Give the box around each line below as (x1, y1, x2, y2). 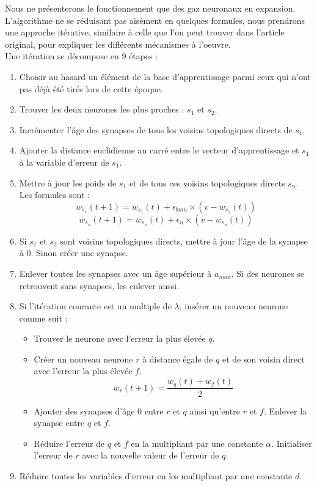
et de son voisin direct (222, 352, 305, 365)
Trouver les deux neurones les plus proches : (19, 103, 184, 116)
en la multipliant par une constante (131, 436, 263, 449)
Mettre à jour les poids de (19, 176, 117, 189)
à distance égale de (142, 352, 213, 365)
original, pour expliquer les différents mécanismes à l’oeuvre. (5, 37, 231, 50)
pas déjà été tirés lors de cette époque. (19, 82, 163, 95)
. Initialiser (271, 436, 312, 449)
